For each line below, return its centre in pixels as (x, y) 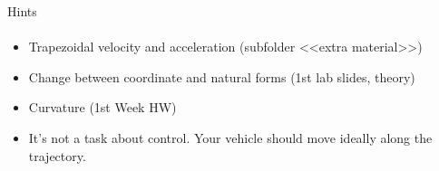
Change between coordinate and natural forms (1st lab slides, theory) (222, 76)
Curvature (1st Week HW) (102, 107)
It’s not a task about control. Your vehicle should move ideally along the (230, 137)
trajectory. (57, 155)
